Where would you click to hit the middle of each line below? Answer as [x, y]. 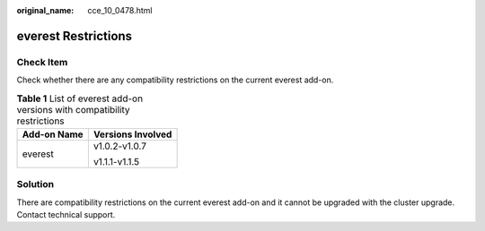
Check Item [42, 62]
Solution [35, 184]
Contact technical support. [66, 215]
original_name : [45, 10]
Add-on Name [53, 134]
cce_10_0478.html [120, 10]
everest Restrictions [75, 36]
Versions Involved [132, 134]
